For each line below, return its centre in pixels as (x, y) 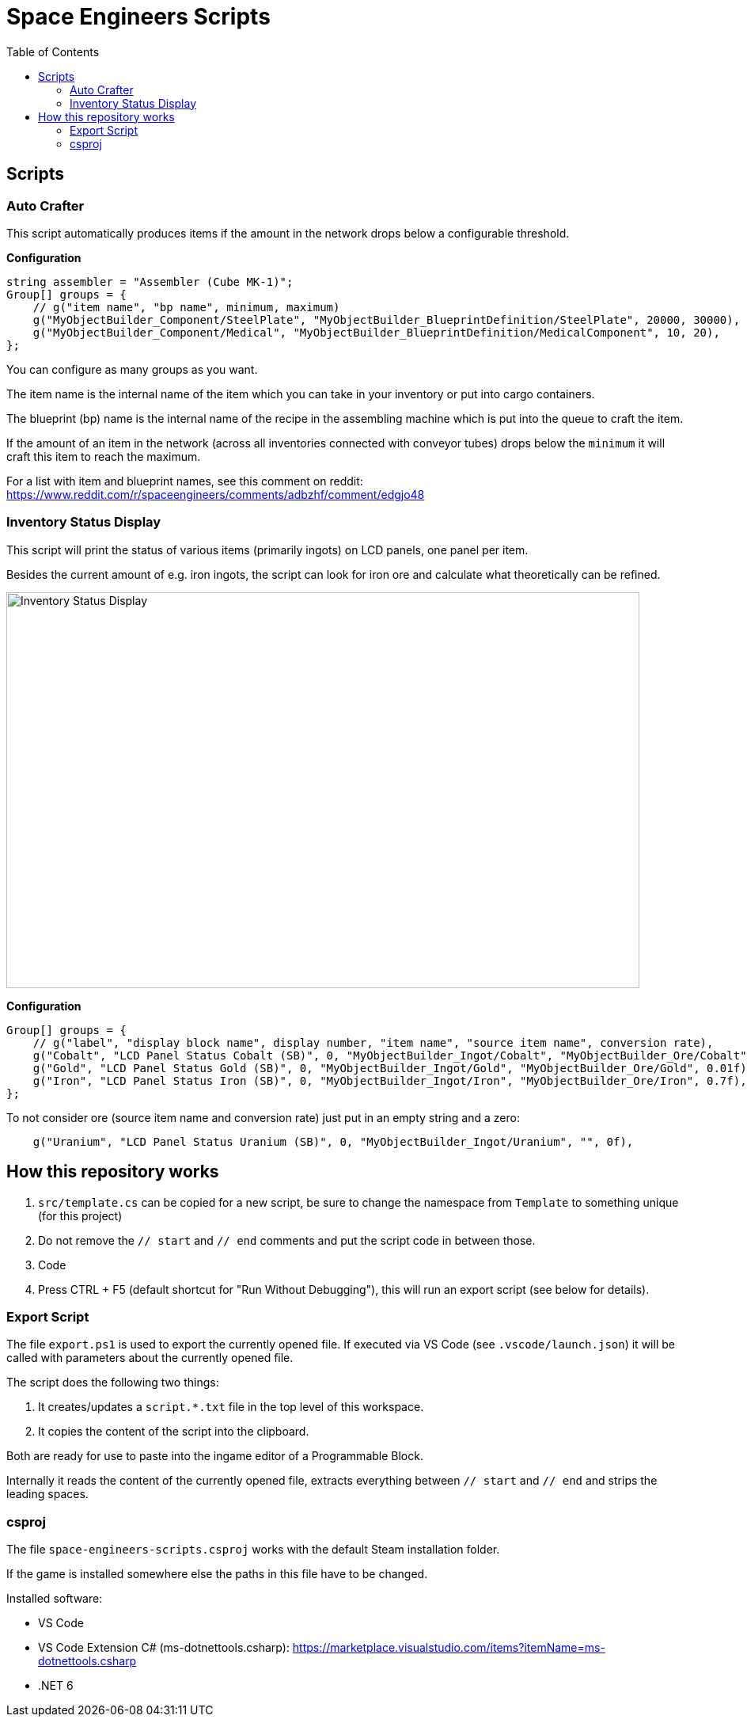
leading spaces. (47, 1494)
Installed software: (55, 1599)
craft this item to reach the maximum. (104, 456)
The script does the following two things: (113, 1383)
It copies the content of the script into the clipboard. (174, 1432)
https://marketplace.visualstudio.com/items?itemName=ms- (449, 1648)
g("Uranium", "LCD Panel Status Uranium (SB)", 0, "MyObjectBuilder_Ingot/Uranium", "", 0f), (333, 1141)
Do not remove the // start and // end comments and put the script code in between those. (287, 1240)
